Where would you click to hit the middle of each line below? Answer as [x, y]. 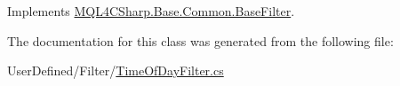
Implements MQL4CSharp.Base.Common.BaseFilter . [151, 11]
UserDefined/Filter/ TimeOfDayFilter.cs [116, 70]
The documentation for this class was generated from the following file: [200, 40]
